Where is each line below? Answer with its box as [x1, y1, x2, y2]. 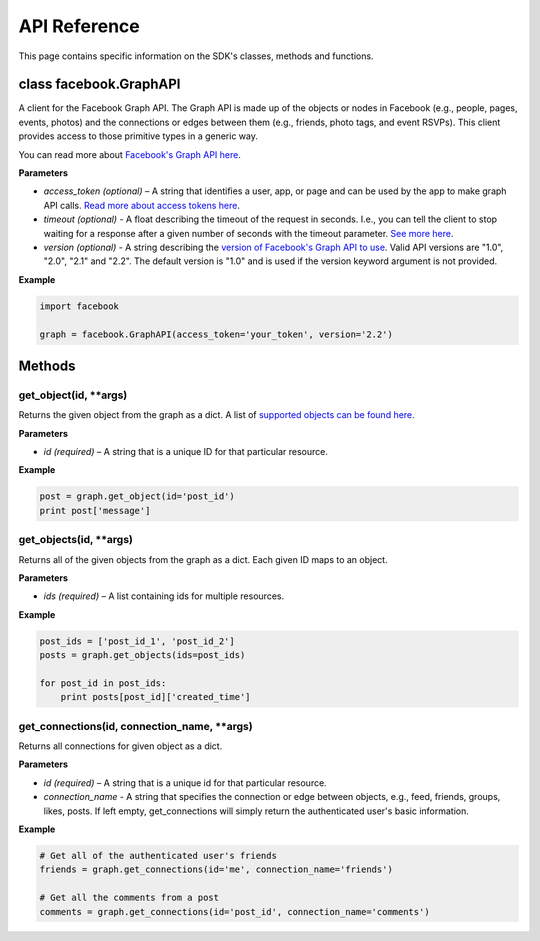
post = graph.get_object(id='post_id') [39, 491, 235, 502]
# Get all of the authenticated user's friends [39, 850, 277, 861]
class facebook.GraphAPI [18, 76, 181, 93]
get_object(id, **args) [18, 388, 128, 402]
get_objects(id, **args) [18, 533, 134, 547]
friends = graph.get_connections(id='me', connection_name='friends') [39, 864, 394, 875]
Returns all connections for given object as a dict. [18, 740, 223, 752]
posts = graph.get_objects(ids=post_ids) [39, 650, 246, 661]
